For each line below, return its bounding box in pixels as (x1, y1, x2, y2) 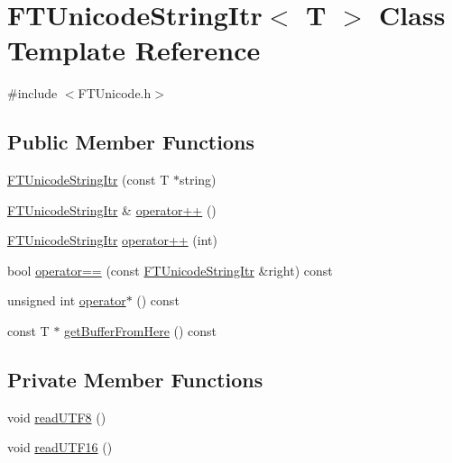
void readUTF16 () (7, 438, 113, 457)
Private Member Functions (7, 366, 263, 394)
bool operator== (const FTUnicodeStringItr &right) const (7, 260, 333, 279)
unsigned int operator (7, 291, 126, 310)
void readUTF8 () (7, 407, 106, 426)
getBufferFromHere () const (64, 322, 217, 340)
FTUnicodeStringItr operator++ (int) (7, 231, 217, 250)
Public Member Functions (7, 128, 254, 156)
